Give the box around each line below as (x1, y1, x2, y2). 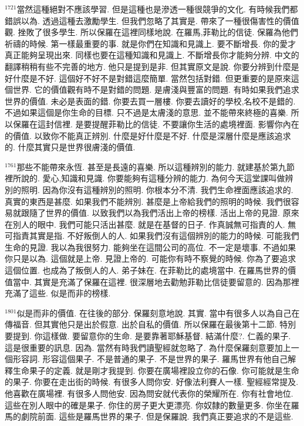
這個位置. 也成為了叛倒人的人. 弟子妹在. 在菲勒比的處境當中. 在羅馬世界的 (5, 264, 288, 276)
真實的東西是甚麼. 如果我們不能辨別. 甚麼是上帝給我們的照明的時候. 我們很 (5, 195, 291, 207)
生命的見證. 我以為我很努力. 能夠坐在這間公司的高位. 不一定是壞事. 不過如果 (5, 241, 296, 253)
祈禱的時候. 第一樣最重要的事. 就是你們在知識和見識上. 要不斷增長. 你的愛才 (5, 37, 296, 49)
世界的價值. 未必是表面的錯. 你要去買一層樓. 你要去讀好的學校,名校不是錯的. (5, 94, 296, 107)
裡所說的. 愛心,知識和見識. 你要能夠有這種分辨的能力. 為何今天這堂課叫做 (5, 172, 285, 184)
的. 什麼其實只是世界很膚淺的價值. (5, 141, 136, 153)
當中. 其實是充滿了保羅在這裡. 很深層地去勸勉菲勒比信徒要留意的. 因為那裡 (12, 275, 299, 288)
